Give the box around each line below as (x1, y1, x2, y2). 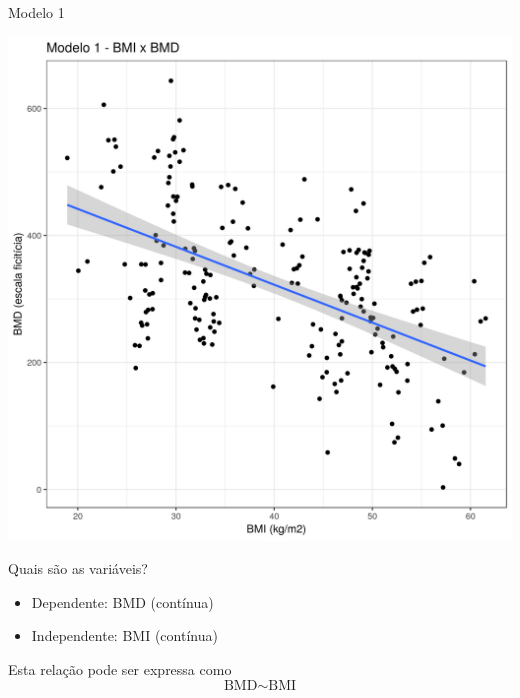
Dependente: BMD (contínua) (31, 591, 214, 612)
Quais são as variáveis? (8, 558, 148, 579)
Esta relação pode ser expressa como (8, 658, 232, 679)
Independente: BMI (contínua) (31, 625, 218, 646)
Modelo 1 (8, 2, 65, 22)
